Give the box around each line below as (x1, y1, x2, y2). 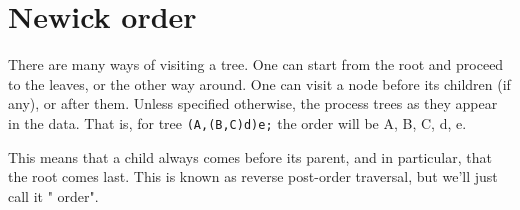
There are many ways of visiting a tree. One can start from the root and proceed (8, 54, 504, 75)
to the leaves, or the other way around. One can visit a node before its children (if (8, 73, 511, 94)
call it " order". (8, 185, 99, 206)
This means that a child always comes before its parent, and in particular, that (8, 146, 492, 167)
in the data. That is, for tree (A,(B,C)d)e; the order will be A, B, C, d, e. (8, 112, 467, 133)
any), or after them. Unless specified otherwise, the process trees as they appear (8, 93, 498, 114)
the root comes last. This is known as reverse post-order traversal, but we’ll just (8, 166, 498, 187)
